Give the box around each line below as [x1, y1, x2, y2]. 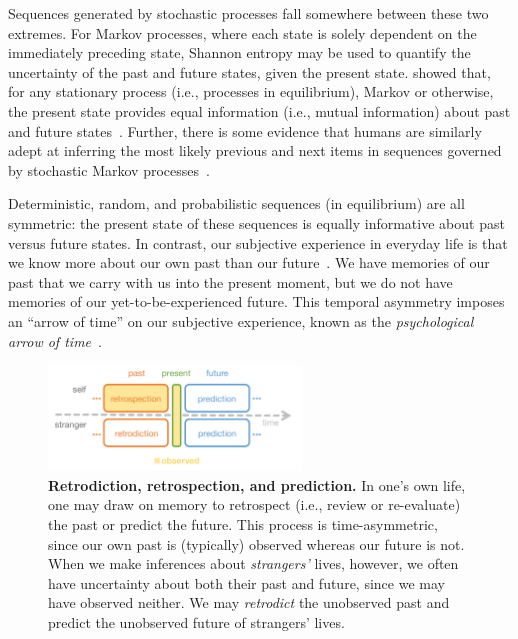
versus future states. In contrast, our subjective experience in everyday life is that [8, 232, 508, 253]
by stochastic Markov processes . [8, 159, 210, 180]
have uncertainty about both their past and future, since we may [48, 572, 445, 593]
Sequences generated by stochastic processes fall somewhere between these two [8, 3, 489, 23]
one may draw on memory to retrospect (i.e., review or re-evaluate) [48, 494, 461, 515]
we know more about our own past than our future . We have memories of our [8, 252, 490, 273]
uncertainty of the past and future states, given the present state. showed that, [8, 61, 491, 82]
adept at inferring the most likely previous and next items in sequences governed [8, 140, 502, 161]
